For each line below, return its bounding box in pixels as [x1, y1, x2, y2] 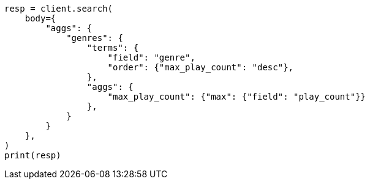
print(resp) [4, 150, 61, 160]
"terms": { [86, 43, 139, 53]
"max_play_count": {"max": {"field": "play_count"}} [107, 92, 366, 101]
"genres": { [66, 33, 123, 43]
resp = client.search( [4, 4, 113, 13]
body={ [25, 13, 56, 23]
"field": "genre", [107, 53, 195, 62]
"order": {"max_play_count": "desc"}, [107, 62, 294, 72]
